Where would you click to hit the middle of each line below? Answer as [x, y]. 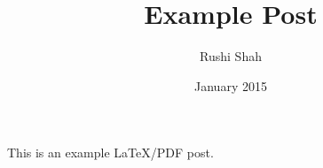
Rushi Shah [231, 56]
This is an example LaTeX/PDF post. [110, 153]
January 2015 [231, 85]
